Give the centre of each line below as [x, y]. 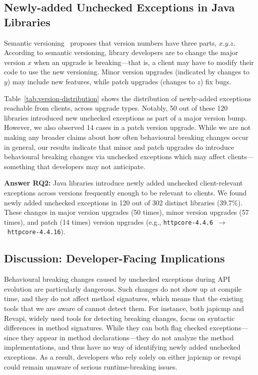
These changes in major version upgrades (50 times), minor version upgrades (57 [127, 212]
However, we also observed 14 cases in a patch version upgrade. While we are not [128, 127]
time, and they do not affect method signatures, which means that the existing [124, 298]
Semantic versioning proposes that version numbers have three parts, [110, 42]
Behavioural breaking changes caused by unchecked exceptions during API [117, 279]
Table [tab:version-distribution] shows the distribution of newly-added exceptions [128, 98]
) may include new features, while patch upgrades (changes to [101, 81]
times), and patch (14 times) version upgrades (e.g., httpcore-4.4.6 [109, 221]
